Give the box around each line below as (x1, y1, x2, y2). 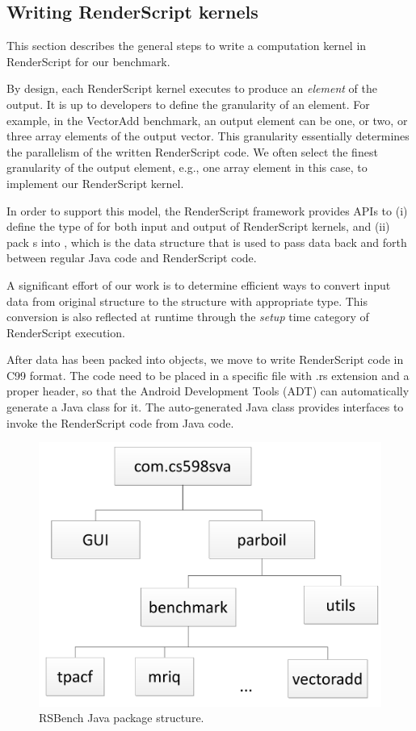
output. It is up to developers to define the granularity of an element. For (6, 95, 370, 112)
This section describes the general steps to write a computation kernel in (6, 37, 367, 54)
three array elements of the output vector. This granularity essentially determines (6, 127, 410, 144)
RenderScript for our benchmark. (6, 52, 170, 69)
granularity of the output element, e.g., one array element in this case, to (6, 159, 368, 176)
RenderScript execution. (6, 324, 125, 340)
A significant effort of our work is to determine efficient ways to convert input (6, 276, 391, 293)
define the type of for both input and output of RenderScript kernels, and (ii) (6, 218, 390, 235)
